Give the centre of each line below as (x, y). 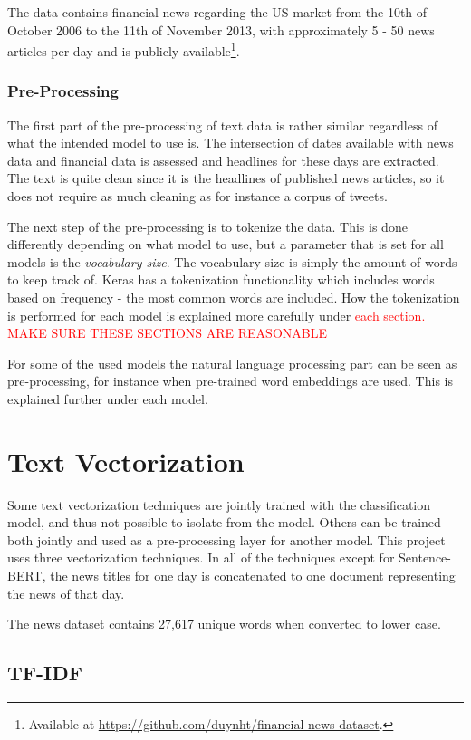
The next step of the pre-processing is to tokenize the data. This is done (207, 226)
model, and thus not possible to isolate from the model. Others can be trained (224, 522)
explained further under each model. (108, 398)
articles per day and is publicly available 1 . (124, 49)
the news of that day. (66, 593)
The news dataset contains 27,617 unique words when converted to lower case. (224, 624)
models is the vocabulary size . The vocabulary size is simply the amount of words (232, 261)
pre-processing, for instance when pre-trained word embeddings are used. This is (230, 381)
